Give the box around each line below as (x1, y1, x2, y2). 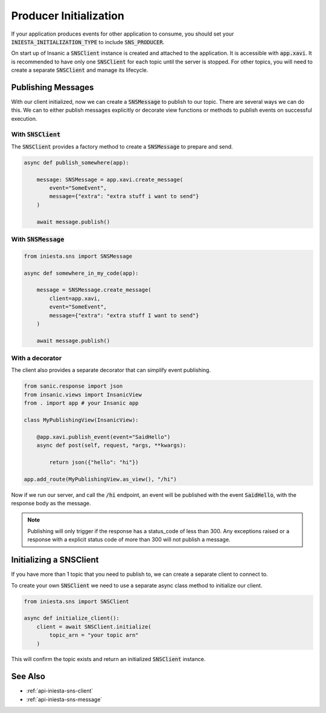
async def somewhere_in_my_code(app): (24, 269, 139, 277)
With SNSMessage (11, 235, 65, 244)
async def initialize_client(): (24, 615, 120, 622)
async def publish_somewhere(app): (24, 159, 129, 166)
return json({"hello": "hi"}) (49, 459, 139, 465)
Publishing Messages (11, 82, 94, 92)
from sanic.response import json (24, 383, 123, 389)
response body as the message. (11, 500, 91, 507)
